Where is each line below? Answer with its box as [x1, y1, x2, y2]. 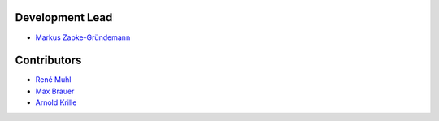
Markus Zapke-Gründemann [35, 32, 131, 42]
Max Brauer [35, 86, 75, 96]
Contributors [15, 54, 82, 67]
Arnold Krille [35, 97, 77, 107]
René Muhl [35, 75, 72, 84]
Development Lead [15, 11, 113, 24]
